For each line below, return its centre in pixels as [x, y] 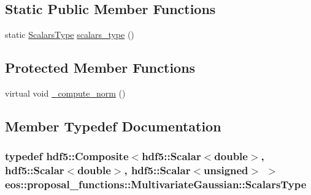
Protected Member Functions [100, 68]
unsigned [226, 170]
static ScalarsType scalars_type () [70, 35]
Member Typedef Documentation [113, 126]
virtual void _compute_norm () [65, 93]
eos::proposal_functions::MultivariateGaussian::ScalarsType [156, 184]
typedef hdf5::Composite [67, 156]
